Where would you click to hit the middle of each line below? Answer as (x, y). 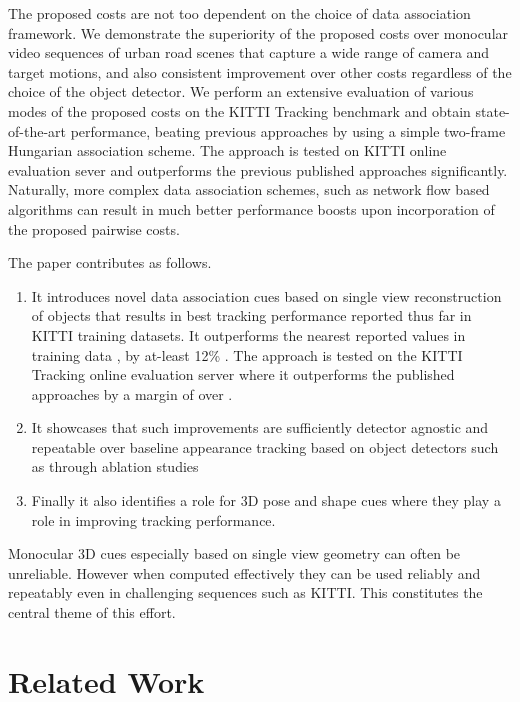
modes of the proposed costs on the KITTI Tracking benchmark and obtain (239, 110)
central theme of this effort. (92, 612)
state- (492, 110)
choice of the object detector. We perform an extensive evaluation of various (241, 91)
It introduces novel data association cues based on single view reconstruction (266, 295)
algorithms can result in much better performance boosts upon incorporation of (251, 208)
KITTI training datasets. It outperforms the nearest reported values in (248, 334)
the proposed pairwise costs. (94, 228)
